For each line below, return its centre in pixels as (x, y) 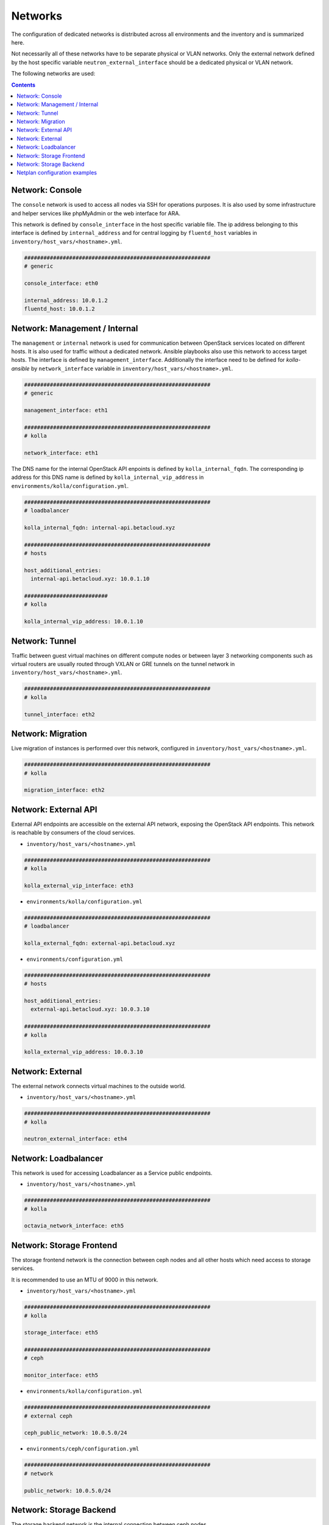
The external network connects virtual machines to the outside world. (98, 1086)
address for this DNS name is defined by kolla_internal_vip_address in (108, 477)
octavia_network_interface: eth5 (74, 1226)
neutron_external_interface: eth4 (76, 1139)
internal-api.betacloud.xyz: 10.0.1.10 (90, 579)
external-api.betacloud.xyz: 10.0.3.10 (90, 1009)
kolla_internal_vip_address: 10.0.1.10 (83, 622)
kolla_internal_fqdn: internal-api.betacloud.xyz (100, 527)
